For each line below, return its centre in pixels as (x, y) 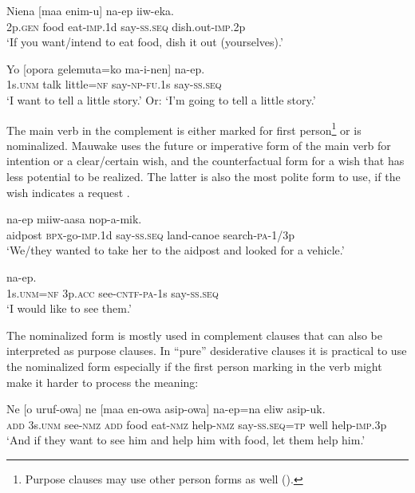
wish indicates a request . (68, 192)
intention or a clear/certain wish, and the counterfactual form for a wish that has (206, 161)
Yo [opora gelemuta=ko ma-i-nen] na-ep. (106, 68)
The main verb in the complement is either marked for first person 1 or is (184, 128)
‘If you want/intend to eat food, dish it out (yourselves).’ (145, 42)
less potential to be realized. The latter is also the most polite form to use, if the (204, 176)
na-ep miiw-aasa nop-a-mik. (74, 219)
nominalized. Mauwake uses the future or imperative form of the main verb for (199, 145)
